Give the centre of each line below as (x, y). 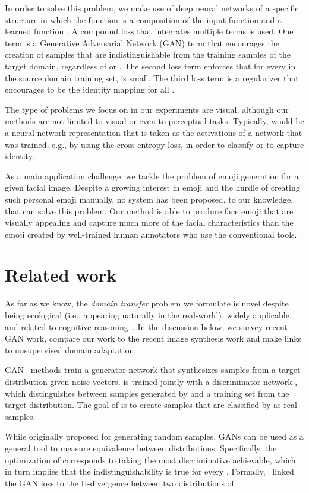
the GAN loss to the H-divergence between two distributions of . (123, 483)
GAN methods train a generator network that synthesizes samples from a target (153, 370)
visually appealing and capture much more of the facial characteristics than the (149, 222)
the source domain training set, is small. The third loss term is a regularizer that (152, 78)
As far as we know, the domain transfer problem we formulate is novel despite (147, 303)
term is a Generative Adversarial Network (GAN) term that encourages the (142, 42)
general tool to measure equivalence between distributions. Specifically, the (141, 448)
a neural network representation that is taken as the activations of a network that (154, 132)
